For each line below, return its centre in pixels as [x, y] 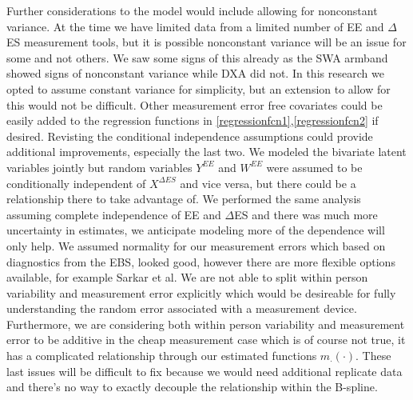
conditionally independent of [76, 183]
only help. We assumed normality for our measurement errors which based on [196, 245]
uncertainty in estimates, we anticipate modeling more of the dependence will [196, 230]
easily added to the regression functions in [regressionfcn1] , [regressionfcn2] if [193, 120]
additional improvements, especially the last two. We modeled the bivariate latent [206, 152]
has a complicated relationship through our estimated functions [162, 356]
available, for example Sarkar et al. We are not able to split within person [187, 277]
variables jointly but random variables [99, 167]
